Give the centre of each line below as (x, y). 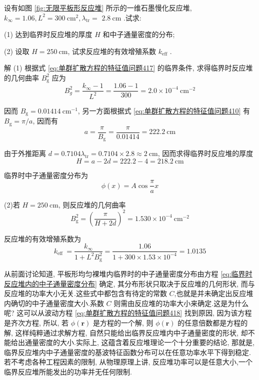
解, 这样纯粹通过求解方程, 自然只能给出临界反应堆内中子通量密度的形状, (121, 332)
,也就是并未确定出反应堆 (214, 293)
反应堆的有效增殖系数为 (42, 238)
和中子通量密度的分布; (139, 34)
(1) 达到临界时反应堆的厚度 (48, 34)
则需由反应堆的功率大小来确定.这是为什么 (181, 303)
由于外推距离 (25, 153)
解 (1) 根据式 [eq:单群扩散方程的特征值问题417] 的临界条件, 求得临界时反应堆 (128, 68)
